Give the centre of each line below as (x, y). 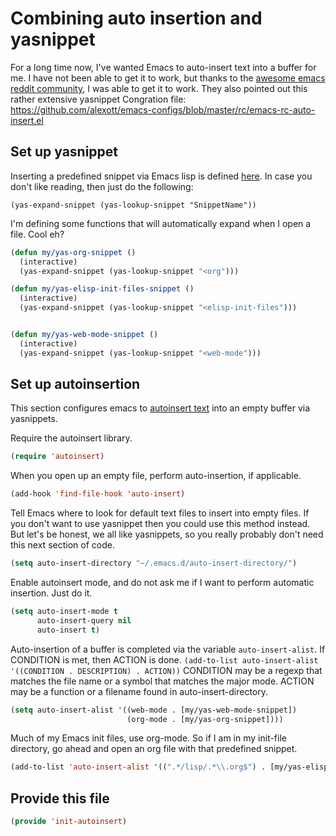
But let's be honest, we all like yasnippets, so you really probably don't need (167, 534)
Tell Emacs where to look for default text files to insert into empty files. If (160, 513)
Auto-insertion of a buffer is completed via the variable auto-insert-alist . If (168, 649)
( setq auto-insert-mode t (64, 612)
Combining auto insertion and (136, 18)
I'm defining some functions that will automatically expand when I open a (161, 223)
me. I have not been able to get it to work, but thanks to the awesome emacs (168, 78)
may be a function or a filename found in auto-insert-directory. (139, 691)
